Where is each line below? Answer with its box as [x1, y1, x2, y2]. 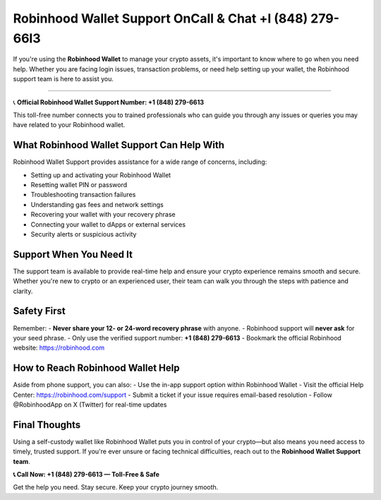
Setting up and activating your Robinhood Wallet [30, 170, 171, 179]
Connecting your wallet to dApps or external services [30, 220, 186, 229]
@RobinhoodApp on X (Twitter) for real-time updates [13, 400, 167, 409]
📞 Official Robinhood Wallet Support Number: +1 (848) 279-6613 [13, 97, 205, 106]
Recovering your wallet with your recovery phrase [30, 210, 176, 219]
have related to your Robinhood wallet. [13, 121, 126, 129]
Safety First [13, 305, 66, 317]
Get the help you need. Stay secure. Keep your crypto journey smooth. [13, 483, 219, 492]
